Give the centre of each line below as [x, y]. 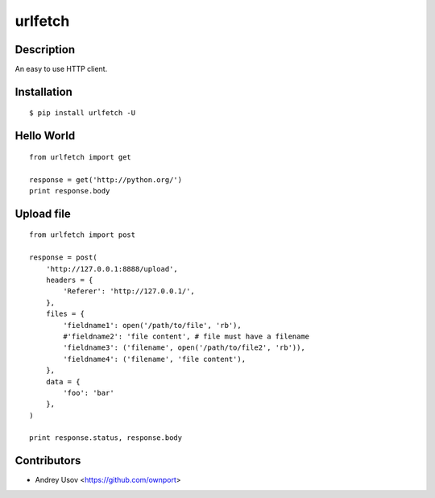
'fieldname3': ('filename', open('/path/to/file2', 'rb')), [184, 348]
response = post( [63, 257]
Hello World [45, 136]
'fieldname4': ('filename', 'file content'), [154, 359]
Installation [43, 91]
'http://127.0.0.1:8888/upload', [112, 269]
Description [45, 50]
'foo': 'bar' [89, 392]
